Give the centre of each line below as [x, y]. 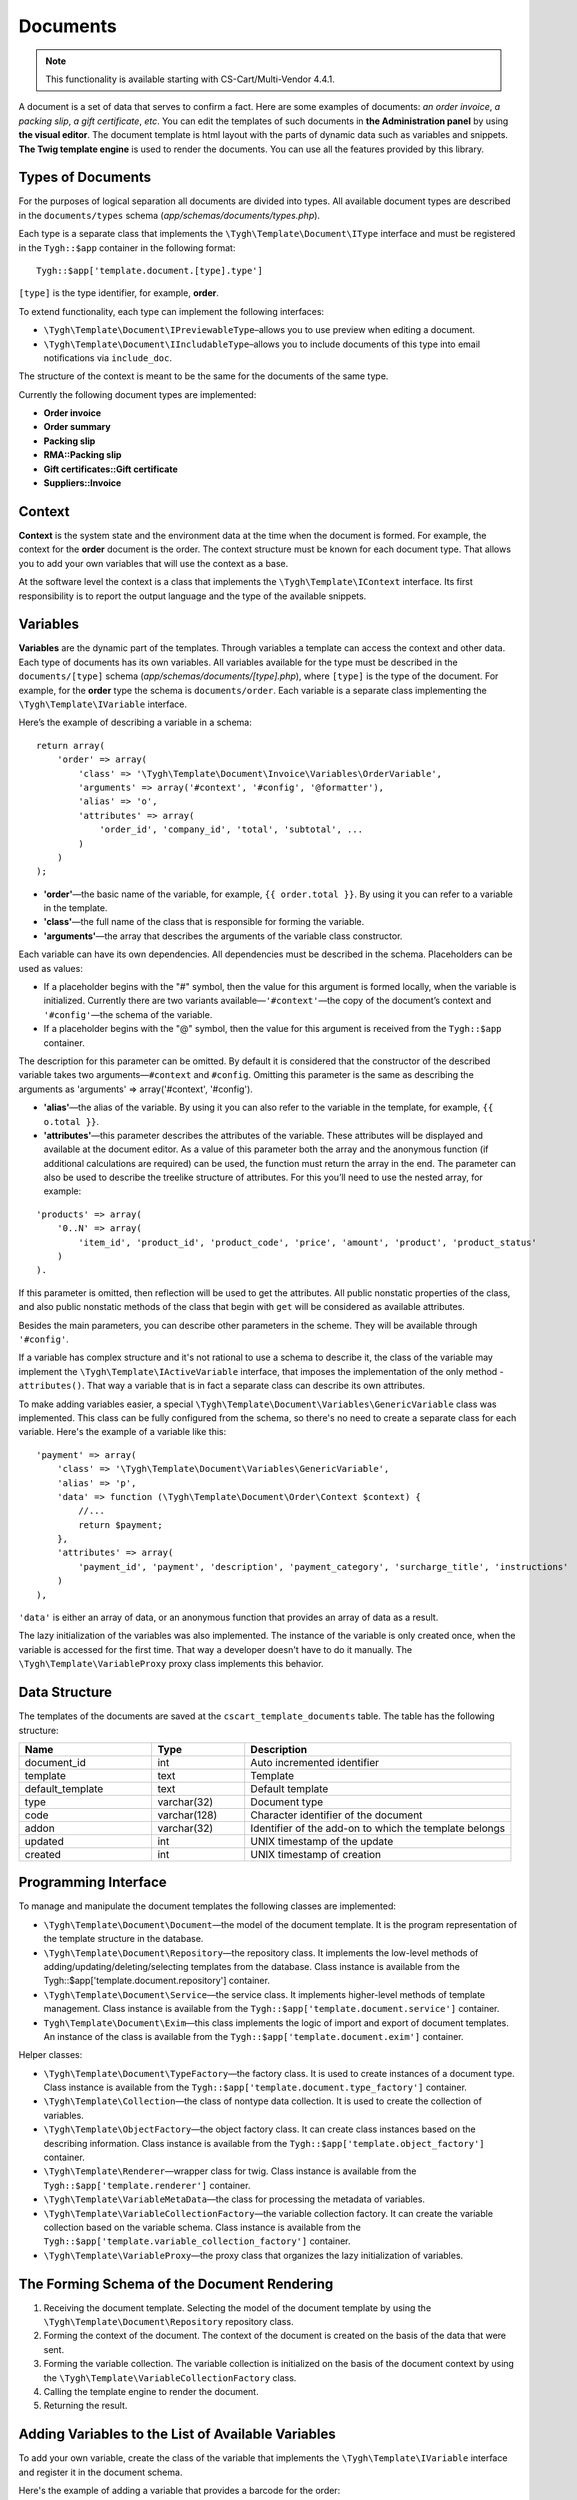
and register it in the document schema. [100, 2472]
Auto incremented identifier [315, 1762]
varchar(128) [187, 1815]
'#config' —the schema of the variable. [128, 1014]
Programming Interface [92, 1882]
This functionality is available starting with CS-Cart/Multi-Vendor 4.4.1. [190, 79]
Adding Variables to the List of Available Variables [177, 2434]
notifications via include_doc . [107, 357]
